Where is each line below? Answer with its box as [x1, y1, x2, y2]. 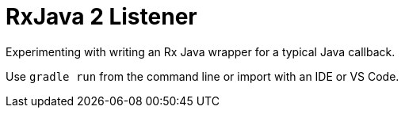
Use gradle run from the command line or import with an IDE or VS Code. [6, 69, 399, 83]
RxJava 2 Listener [6, 3, 197, 30]
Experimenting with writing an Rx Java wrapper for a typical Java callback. [6, 44, 395, 59]
